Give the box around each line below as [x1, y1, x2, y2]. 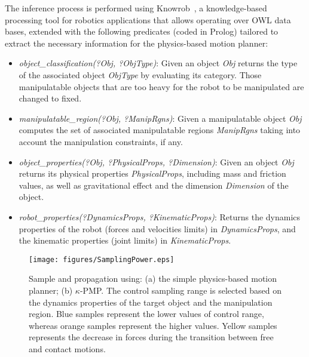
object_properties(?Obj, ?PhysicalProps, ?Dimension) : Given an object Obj [19, 155, 294, 168]
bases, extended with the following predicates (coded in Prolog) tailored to [5, 25, 279, 38]
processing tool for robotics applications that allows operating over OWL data [5, 13, 291, 26]
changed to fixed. [19, 92, 82, 104]
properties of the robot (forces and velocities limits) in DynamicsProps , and [19, 222, 296, 235]
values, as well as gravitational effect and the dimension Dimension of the [19, 178, 289, 191]
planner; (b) [29, 284, 73, 296]
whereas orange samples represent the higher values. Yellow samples [29, 319, 277, 331]
